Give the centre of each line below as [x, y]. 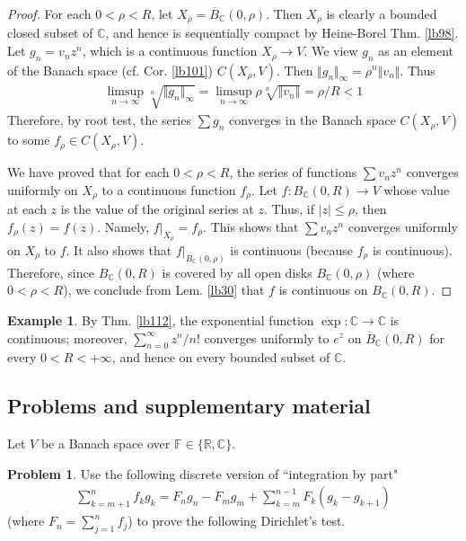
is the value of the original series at [157, 209]
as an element [416, 51]
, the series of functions [293, 172]
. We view [331, 51]
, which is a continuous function [170, 51]
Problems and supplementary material [189, 406]
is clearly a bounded [382, 13]
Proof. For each [49, 13]
